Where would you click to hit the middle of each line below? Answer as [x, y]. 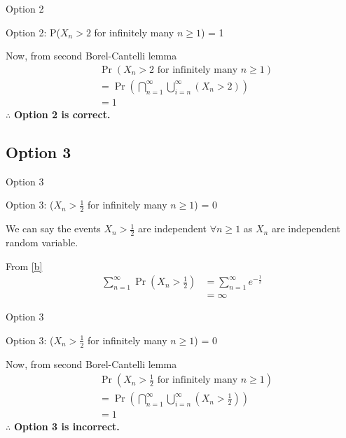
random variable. [42, 242]
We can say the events [53, 228]
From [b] [24, 266]
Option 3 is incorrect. [67, 426]
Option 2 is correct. [62, 114]
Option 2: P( [33, 32]
